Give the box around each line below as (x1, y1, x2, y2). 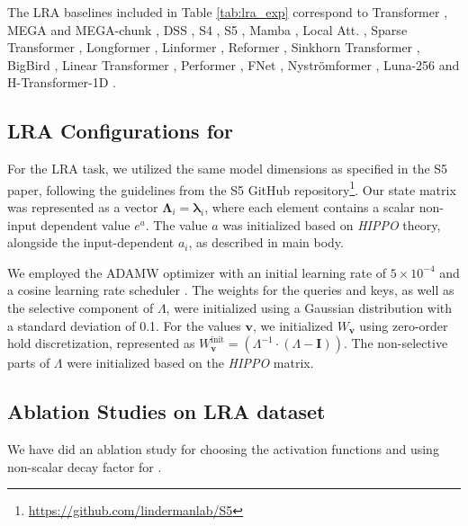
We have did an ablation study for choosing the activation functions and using (7, 439, 439, 458)
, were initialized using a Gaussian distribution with (166, 298, 453, 316)
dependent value (40, 215, 130, 234)
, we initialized (253, 316, 334, 334)
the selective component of (7, 298, 154, 316)
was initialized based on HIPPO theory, (222, 215, 441, 234)
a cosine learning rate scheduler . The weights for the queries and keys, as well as (7, 281, 454, 299)
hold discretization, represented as (7, 334, 195, 352)
